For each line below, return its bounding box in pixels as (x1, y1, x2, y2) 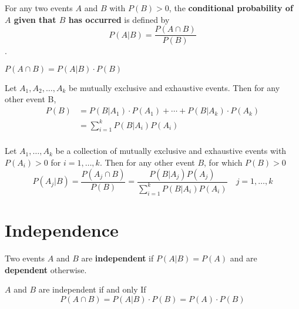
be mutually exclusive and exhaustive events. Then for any (68, 81, 280, 93)
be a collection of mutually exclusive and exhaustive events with (55, 145, 287, 157)
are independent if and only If (38, 283, 146, 295)
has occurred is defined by (68, 13, 170, 25)
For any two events (5, 2, 73, 14)
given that (14, 13, 56, 25)
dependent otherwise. (5, 263, 87, 276)
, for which (204, 156, 243, 169)
